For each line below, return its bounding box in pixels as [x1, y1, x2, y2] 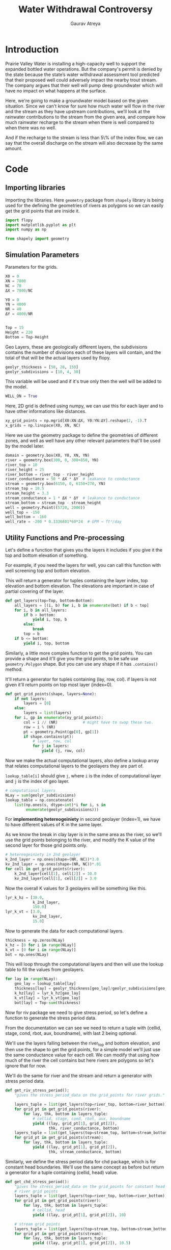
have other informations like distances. [5, 408, 87, 414]
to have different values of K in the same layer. [5, 822, 103, 828]
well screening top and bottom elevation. [5, 567, 91, 574]
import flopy [5, 218, 33, 223]
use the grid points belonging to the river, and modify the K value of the [5, 837, 155, 843]
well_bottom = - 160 [5, 514, 47, 519]
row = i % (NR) [23, 724, 56, 730]
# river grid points [14, 1189, 58, 1194]
